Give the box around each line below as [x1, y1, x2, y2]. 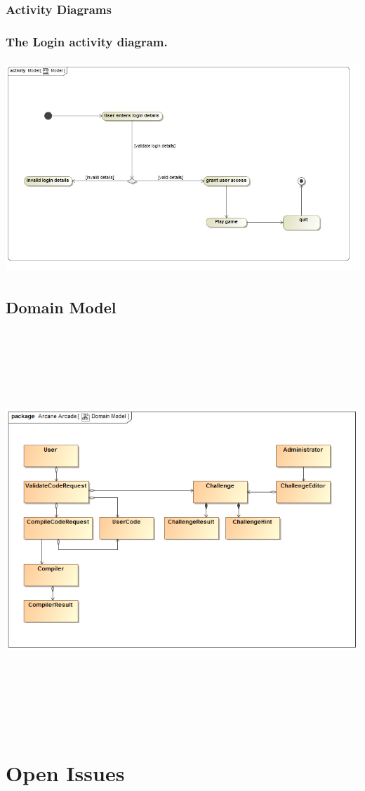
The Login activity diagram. [6, 32, 168, 50]
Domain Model [6, 296, 117, 318]
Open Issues [6, 758, 125, 787]
